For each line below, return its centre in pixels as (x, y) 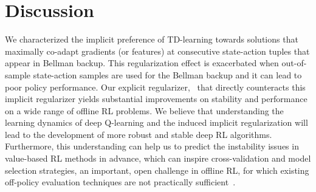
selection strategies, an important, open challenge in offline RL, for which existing (157, 170)
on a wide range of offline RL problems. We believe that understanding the (144, 110)
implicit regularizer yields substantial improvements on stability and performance (156, 99)
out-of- (294, 63)
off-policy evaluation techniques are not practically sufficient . (120, 182)
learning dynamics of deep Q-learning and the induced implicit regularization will (156, 122)
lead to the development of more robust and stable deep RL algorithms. (139, 134)
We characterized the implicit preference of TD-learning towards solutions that (152, 39)
